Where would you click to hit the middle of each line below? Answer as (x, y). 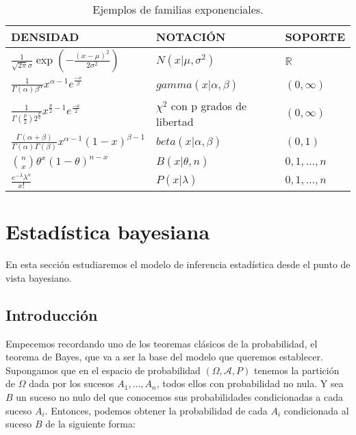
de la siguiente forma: (90, 424)
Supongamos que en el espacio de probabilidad (103, 370)
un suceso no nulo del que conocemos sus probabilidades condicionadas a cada (180, 396)
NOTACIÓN (191, 37)
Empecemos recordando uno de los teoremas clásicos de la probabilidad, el (162, 343)
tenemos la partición (296, 370)
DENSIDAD (45, 37)
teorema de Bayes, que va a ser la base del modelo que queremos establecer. (164, 357)
